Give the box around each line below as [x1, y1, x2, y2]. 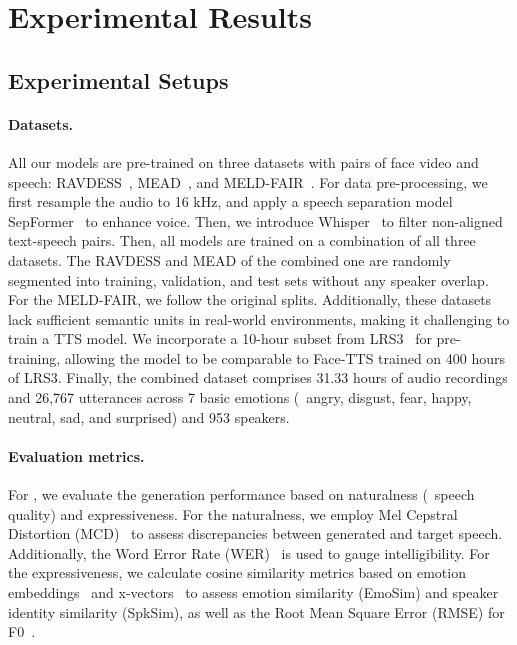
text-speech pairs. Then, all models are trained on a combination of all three [8, 230, 476, 251]
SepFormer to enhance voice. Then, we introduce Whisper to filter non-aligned [8, 210, 503, 231]
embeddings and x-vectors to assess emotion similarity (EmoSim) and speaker [8, 582, 499, 603]
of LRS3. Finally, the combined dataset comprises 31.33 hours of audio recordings [8, 367, 508, 388]
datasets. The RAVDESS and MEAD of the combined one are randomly [8, 249, 451, 270]
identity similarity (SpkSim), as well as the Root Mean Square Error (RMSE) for [8, 601, 505, 622]
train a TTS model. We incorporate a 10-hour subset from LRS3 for [8, 328, 432, 349]
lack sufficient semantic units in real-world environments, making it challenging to [8, 308, 510, 329]
